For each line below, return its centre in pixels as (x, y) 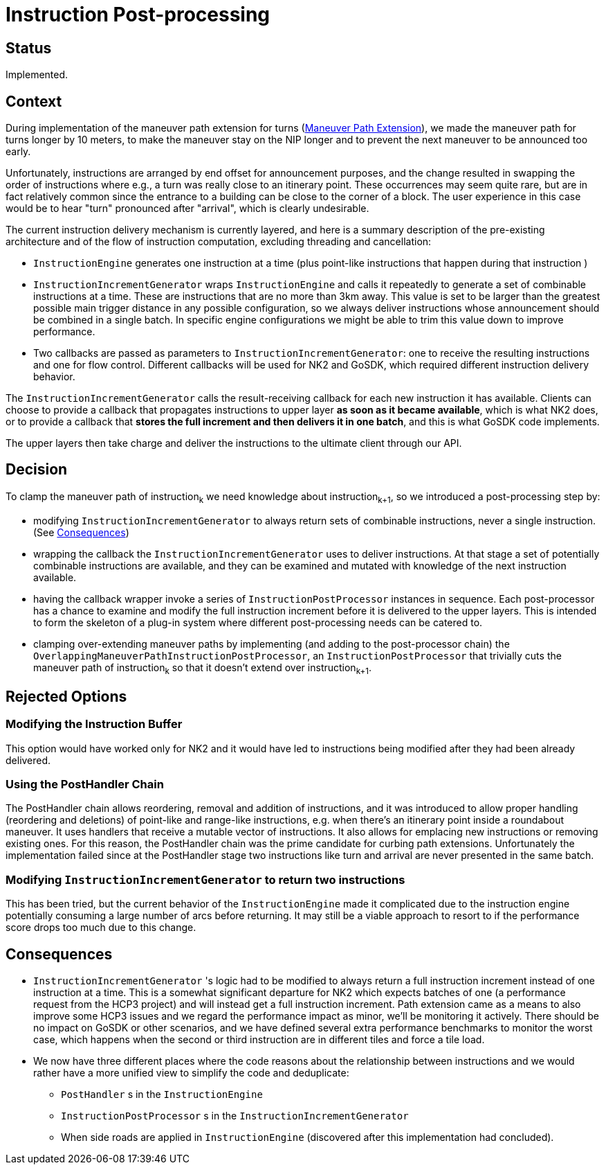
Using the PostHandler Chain (85, 785)
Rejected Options (66, 696)
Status (29, 48)
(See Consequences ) (81, 532)
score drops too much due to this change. (101, 928)
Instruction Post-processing (138, 15)
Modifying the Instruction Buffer (94, 724)
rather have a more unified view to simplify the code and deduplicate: (191, 1073)
